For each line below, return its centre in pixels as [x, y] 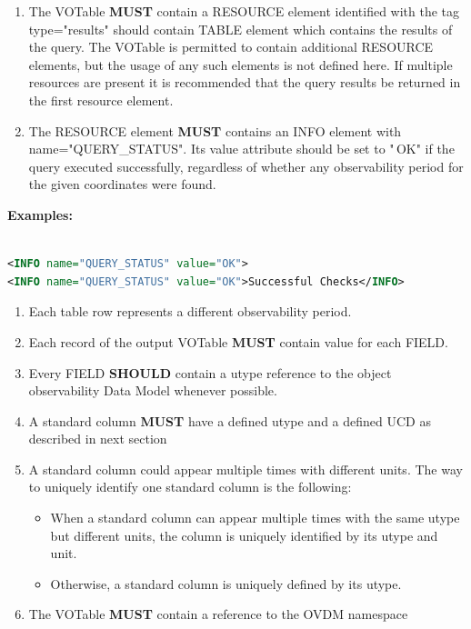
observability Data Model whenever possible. [153, 390]
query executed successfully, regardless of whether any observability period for [246, 166]
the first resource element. [101, 100]
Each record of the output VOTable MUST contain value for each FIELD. [238, 341]
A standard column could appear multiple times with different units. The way [246, 469]
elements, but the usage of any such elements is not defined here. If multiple [241, 64]
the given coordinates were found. [122, 184]
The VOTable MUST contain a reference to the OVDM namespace [218, 614]
